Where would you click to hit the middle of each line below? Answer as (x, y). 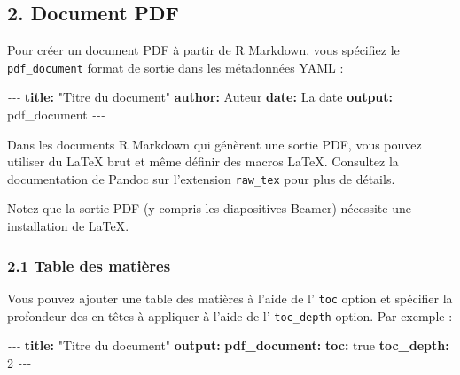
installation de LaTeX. (68, 226)
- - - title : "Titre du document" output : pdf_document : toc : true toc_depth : (228, 345)
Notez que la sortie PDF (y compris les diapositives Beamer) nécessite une (209, 208)
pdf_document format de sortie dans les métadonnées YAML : (175, 67)
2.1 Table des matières (89, 265)
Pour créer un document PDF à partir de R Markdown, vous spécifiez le (203, 50)
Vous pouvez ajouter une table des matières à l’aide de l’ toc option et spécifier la (230, 298)
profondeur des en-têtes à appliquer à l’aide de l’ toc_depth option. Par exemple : (230, 315)
